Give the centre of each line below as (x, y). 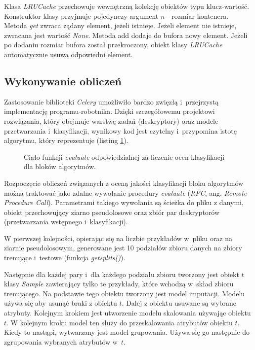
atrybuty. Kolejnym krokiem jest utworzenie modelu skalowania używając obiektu (127, 313)
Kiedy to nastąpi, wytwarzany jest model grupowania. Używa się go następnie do (127, 332)
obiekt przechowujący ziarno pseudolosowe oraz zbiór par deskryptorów (112, 212)
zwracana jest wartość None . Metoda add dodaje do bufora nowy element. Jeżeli (126, 35)
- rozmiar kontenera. (198, 16)
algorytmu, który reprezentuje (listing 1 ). (66, 140)
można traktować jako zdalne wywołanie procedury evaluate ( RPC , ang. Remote (126, 192)
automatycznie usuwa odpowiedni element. (68, 54)
